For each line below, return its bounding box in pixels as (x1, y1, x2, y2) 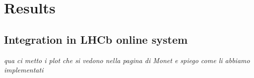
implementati (4, 65, 44, 75)
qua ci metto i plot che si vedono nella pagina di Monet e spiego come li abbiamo (4, 55, 250, 65)
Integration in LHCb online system (4, 31, 188, 47)
